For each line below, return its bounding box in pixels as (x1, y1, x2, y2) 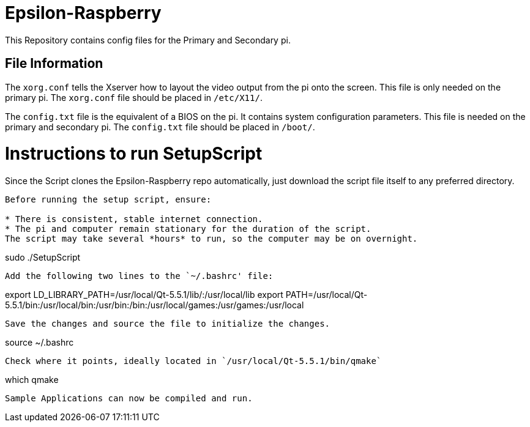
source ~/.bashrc (5, 337, 74, 348)
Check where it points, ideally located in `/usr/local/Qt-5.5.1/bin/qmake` (5, 356, 382, 366)
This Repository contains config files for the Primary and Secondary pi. (5, 34, 291, 45)
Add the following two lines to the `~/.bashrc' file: (5, 271, 274, 281)
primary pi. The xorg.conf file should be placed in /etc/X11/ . (5, 92, 263, 103)
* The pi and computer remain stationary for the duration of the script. (5, 224, 371, 234)
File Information (5, 56, 103, 72)
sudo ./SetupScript (5, 252, 81, 263)
